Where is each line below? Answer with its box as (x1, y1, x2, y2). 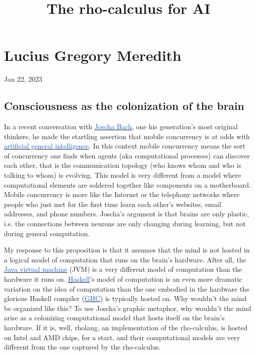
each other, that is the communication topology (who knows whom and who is (4, 160, 242, 170)
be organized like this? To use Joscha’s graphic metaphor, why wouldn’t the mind (4, 303, 252, 313)
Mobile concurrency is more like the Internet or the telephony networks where (4, 189, 240, 200)
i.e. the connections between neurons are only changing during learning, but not (4, 218, 246, 229)
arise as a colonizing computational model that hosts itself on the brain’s (4, 312, 225, 323)
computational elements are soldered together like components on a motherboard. (4, 179, 251, 190)
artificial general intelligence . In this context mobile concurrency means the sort (4, 141, 246, 151)
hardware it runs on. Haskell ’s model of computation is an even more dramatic (4, 274, 242, 284)
